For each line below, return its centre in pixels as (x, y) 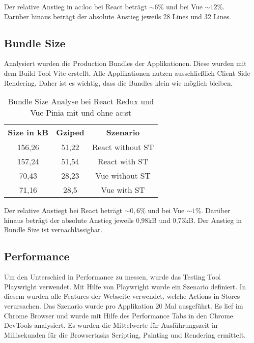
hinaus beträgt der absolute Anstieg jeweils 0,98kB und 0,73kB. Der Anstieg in (123, 220)
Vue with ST (123, 190)
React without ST (123, 147)
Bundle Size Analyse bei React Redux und (81, 101)
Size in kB (28, 132)
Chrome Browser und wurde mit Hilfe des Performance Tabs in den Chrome (119, 315)
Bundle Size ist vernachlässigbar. (53, 230)
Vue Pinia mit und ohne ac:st (81, 113)
